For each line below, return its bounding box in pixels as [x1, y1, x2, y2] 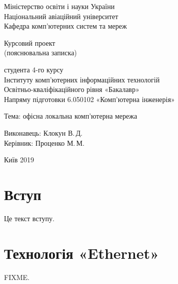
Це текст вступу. [4, 213, 54, 223]
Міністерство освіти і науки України [4, 1, 115, 11]
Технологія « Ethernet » [4, 242, 159, 263]
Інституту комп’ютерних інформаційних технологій [4, 74, 160, 84]
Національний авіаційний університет [4, 11, 118, 21]
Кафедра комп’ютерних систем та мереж [4, 21, 127, 31]
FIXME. [4, 271, 29, 282]
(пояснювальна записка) [4, 47, 77, 58]
